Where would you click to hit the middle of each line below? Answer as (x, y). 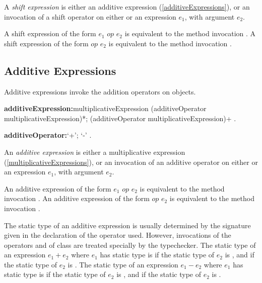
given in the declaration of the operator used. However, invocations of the (118, 235)
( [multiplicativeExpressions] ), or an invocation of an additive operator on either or (131, 162)
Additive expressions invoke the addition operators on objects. (100, 91)
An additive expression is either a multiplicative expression (95, 152)
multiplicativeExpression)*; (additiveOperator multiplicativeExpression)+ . (120, 118)
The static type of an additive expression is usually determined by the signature (127, 225)
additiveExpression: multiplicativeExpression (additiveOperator (105, 108)
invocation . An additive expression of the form (77, 198)
